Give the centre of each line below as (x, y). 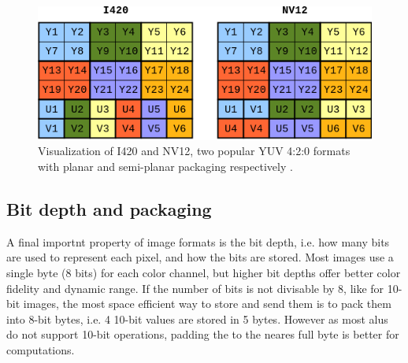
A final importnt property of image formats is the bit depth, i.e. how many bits (198, 241)
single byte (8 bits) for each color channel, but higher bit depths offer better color (204, 272)
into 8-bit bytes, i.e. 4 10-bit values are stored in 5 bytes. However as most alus (197, 319)
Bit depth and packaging (109, 208)
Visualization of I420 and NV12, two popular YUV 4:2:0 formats (194, 151)
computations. (41, 349)
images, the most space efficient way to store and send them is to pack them (207, 304)
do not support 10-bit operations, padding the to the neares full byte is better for (203, 334)
